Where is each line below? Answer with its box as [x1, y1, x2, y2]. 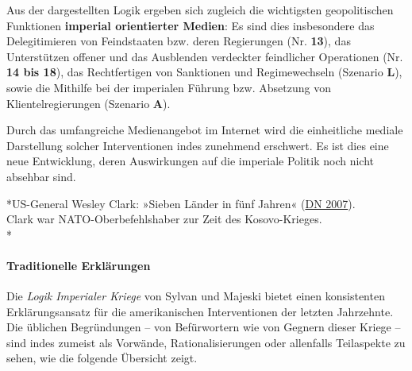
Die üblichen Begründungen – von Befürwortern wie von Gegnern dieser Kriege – [6, 319, 401, 335]
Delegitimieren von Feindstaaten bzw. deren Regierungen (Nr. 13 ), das [6, 33, 351, 49]
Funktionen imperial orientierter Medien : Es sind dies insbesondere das [6, 17, 375, 33]
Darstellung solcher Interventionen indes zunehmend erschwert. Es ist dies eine [6, 137, 389, 153]
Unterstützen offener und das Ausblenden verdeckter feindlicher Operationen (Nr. [6, 48, 403, 64]
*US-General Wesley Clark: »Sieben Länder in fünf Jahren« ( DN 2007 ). [6, 195, 356, 211]
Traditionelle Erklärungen [6, 257, 151, 273]
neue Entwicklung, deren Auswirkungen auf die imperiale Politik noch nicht [6, 153, 375, 169]
